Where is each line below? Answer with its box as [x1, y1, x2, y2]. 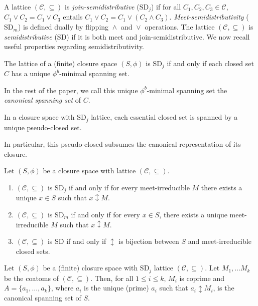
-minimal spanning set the [147, 85, 227, 95]
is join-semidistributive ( [65, 2, 140, 12]
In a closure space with [4, 112, 75, 122]
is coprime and [179, 272, 225, 283]
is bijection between [118, 236, 179, 246]
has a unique [11, 68, 51, 79]
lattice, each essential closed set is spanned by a [91, 112, 238, 122]
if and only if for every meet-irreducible [69, 182, 190, 192]
